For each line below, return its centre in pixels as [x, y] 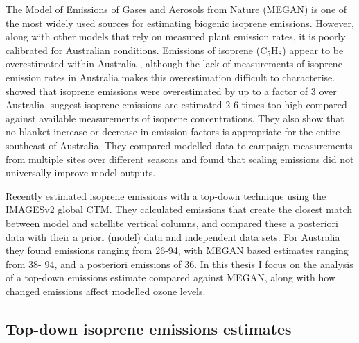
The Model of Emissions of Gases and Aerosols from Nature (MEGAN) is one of [176, 9]
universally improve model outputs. [81, 173]
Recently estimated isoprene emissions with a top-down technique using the [166, 195]
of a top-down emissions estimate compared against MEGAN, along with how [170, 277]
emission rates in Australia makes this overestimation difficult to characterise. [170, 77]
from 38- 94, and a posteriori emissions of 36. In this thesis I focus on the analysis [179, 263]
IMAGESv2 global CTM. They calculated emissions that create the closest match [179, 209]
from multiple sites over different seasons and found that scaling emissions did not [180, 159]
